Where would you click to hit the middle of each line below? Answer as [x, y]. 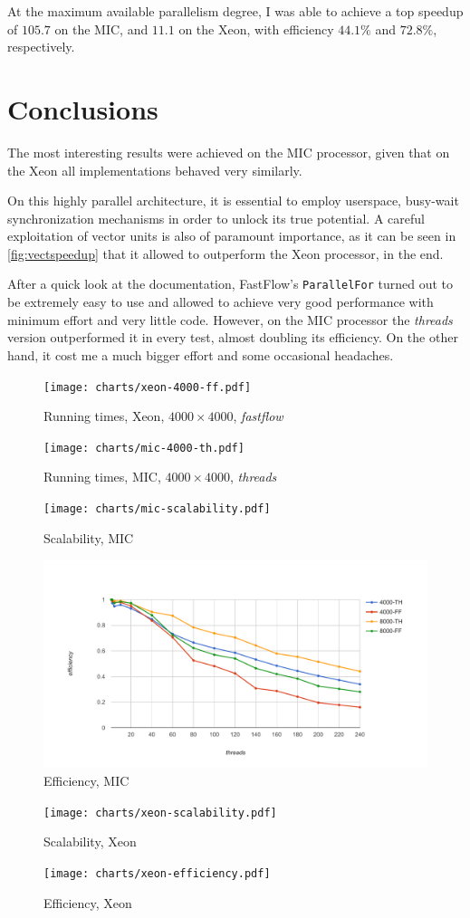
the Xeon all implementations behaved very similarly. [155, 170]
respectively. [41, 47]
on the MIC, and [101, 29]
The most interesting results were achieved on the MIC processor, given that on [229, 152]
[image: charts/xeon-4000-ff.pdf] [148, 387]
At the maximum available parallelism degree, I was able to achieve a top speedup [235, 11]
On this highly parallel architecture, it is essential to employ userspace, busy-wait [233, 201]
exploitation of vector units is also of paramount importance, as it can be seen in [232, 236]
